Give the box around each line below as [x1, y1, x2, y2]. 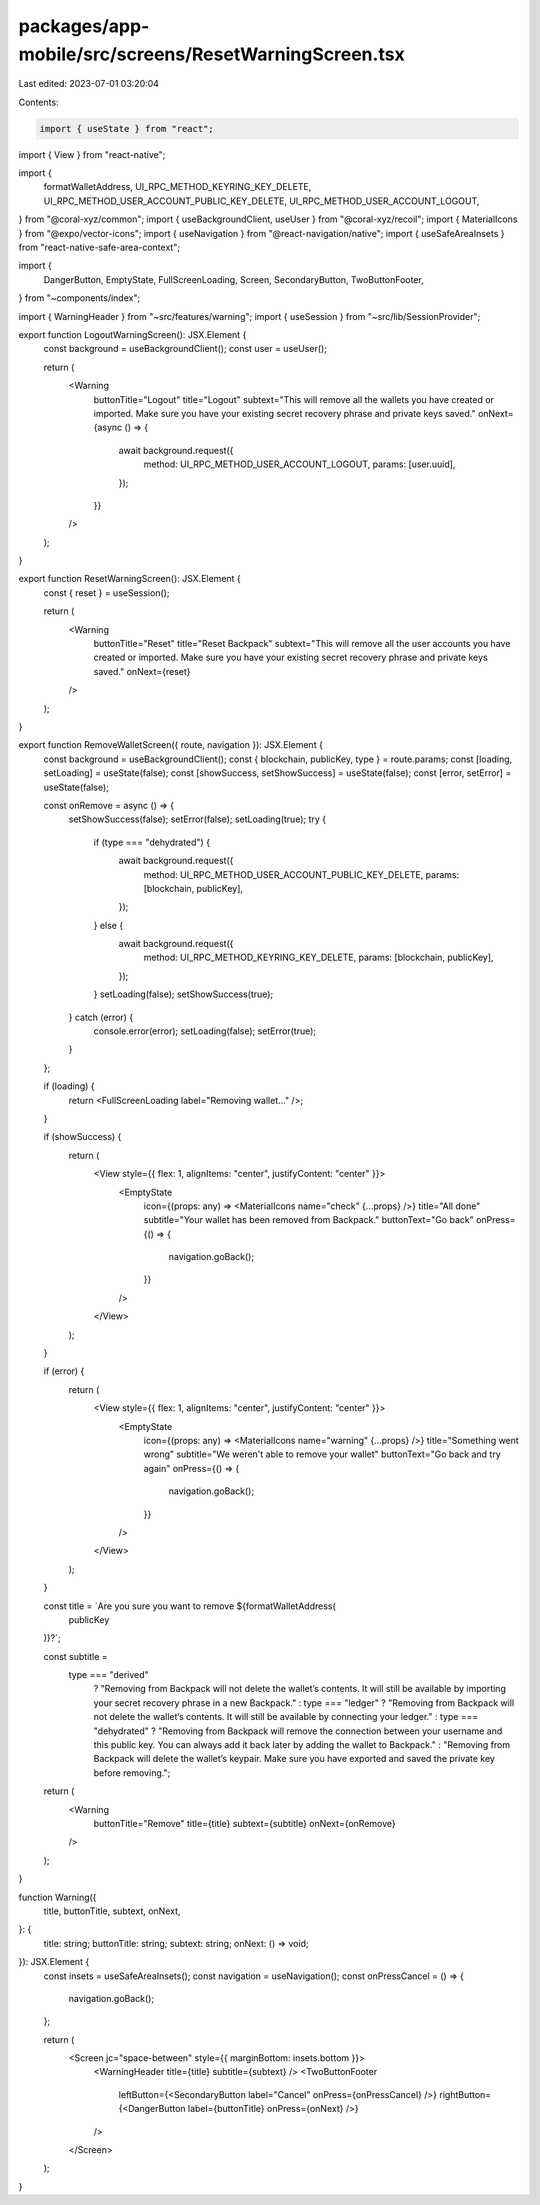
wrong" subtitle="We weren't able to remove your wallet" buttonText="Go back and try [143, 1448, 502, 1460]
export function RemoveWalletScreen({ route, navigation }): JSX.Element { [18, 739, 324, 751]
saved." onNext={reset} [93, 665, 191, 677]
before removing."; [93, 1766, 171, 1779]
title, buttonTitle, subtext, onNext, [43, 1905, 181, 1917]
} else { [93, 919, 124, 931]
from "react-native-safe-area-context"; [18, 241, 180, 254]
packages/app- [18, 15, 150, 37]
